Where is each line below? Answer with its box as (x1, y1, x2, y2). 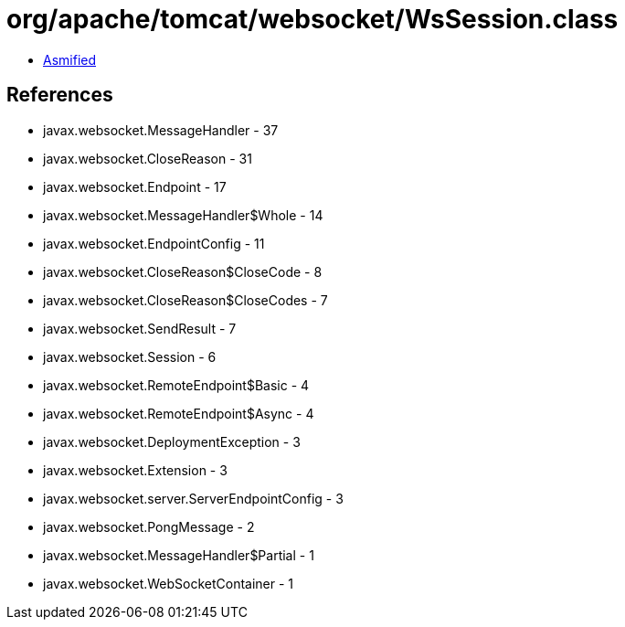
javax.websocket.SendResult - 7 (43, 320, 237, 336)
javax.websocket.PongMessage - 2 (43, 518, 255, 535)
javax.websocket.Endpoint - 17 (43, 178, 227, 195)
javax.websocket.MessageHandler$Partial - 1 (43, 547, 314, 563)
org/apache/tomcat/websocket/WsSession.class (6, 4, 619, 35)
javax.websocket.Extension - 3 (43, 462, 228, 478)
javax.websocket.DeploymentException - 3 (43, 433, 301, 450)
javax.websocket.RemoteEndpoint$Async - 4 (43, 405, 314, 421)
